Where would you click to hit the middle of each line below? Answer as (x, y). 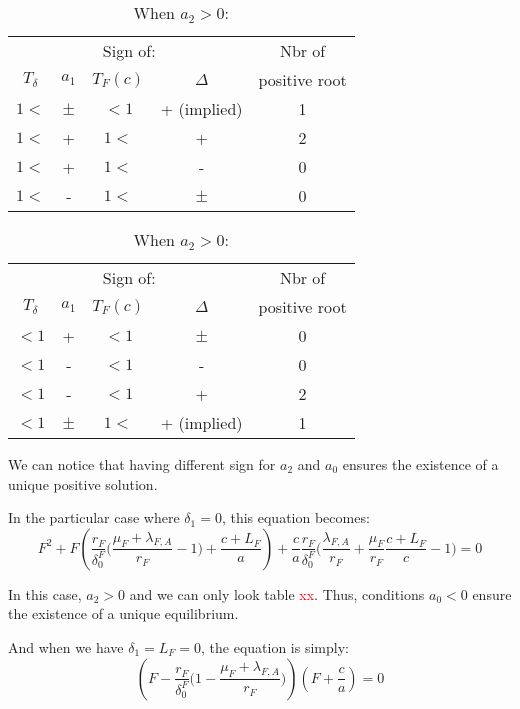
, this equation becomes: (295, 517)
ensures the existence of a (420, 464)
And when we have (66, 646)
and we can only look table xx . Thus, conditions (277, 593)
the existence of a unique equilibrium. (123, 613)
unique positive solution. (83, 483)
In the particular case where (94, 517)
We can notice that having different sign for (142, 464)
